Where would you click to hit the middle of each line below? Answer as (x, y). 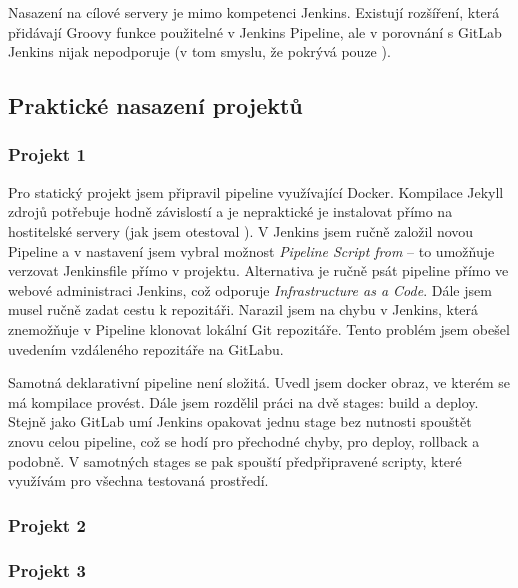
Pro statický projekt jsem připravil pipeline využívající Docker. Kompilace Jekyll (256, 191)
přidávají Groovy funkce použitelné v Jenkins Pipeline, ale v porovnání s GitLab (255, 31)
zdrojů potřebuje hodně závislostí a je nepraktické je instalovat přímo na (230, 211)
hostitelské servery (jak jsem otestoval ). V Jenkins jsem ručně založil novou (241, 230)
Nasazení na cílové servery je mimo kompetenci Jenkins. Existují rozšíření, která (254, 12)
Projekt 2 (47, 524)
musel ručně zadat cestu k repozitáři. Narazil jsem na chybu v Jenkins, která (243, 309)
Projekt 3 (47, 570)
